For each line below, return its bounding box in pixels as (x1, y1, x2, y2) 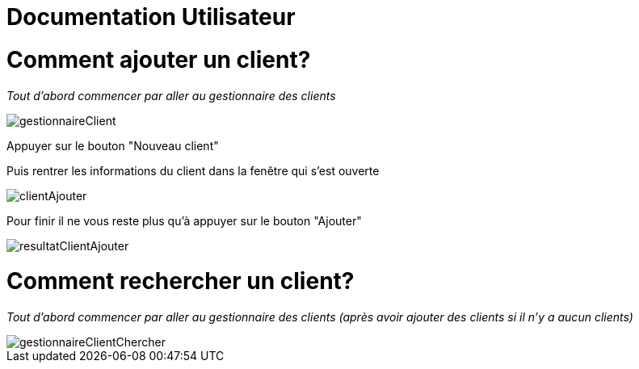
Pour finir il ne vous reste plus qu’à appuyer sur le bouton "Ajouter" (6, 213, 362, 228)
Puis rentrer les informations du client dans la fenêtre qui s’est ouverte (6, 163, 380, 178)
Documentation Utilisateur (6, 3, 296, 31)
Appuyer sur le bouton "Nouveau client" (6, 138, 219, 153)
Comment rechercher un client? (6, 267, 355, 296)
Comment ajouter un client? (6, 45, 311, 73)
